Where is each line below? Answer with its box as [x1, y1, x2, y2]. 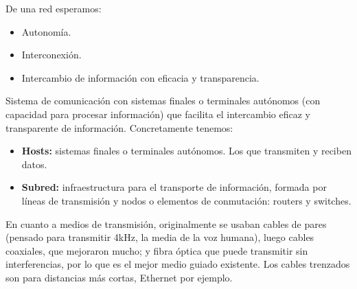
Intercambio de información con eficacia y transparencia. [21, 70, 260, 84]
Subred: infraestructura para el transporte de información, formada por [21, 180, 327, 194]
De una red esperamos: [5, 1, 102, 15]
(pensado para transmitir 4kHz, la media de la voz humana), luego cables [5, 230, 314, 244]
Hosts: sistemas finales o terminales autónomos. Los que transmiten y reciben [21, 143, 352, 158]
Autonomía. [21, 24, 71, 38]
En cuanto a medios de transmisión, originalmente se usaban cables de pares [5, 216, 327, 231]
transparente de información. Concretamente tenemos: [5, 120, 233, 135]
